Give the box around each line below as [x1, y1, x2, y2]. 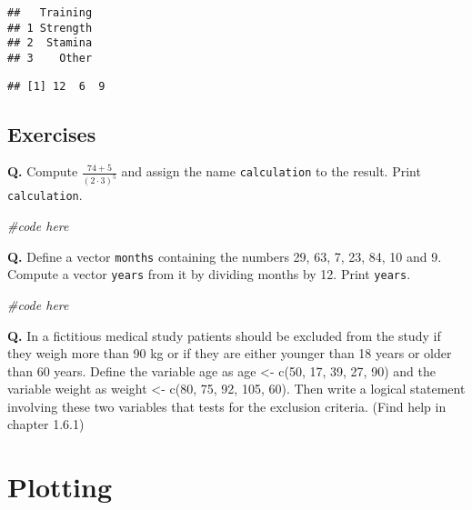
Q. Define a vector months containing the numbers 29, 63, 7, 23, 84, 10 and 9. [7, 246, 442, 265]
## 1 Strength [7, 21, 93, 35]
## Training [7, 6, 93, 19]
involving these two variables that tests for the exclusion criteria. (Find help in [7, 396, 447, 415]
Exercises [7, 119, 96, 147]
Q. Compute [7, 162, 78, 181]
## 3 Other [7, 51, 93, 65]
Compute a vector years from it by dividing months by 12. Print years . [7, 265, 411, 284]
